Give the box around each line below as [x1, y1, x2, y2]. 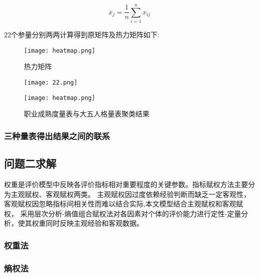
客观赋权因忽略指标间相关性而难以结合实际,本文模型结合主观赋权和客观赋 [4, 198, 243, 209]
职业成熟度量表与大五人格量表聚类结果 [24, 108, 149, 119]
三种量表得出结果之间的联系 [4, 129, 110, 142]
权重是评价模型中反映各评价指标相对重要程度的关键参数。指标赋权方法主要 [4, 179, 248, 189]
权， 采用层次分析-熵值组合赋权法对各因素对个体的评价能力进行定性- [4, 208, 227, 218]
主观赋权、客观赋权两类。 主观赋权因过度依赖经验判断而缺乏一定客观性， [10, 188, 251, 199]
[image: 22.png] [24, 79, 78, 86]
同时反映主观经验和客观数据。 [45, 218, 143, 228]
